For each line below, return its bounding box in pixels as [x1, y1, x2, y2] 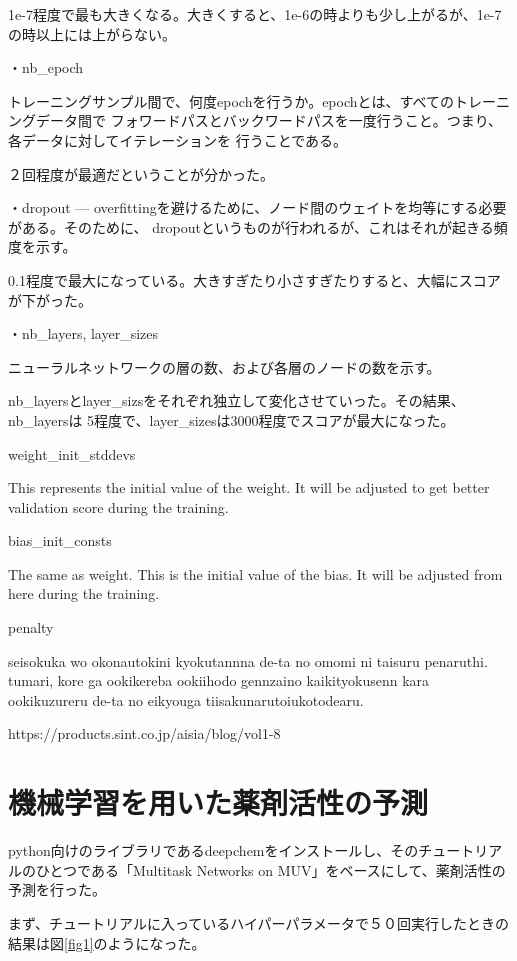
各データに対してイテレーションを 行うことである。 [8, 129, 348, 150]
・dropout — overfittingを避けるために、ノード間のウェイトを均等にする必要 [8, 197, 507, 218]
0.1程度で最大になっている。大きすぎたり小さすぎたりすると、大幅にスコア [8, 269, 501, 290]
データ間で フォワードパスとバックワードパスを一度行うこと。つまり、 [35, 110, 503, 131]
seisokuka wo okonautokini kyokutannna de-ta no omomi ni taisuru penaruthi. [8, 650, 488, 671]
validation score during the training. [8, 496, 229, 517]
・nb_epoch [8, 57, 84, 78]
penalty [8, 617, 54, 638]
